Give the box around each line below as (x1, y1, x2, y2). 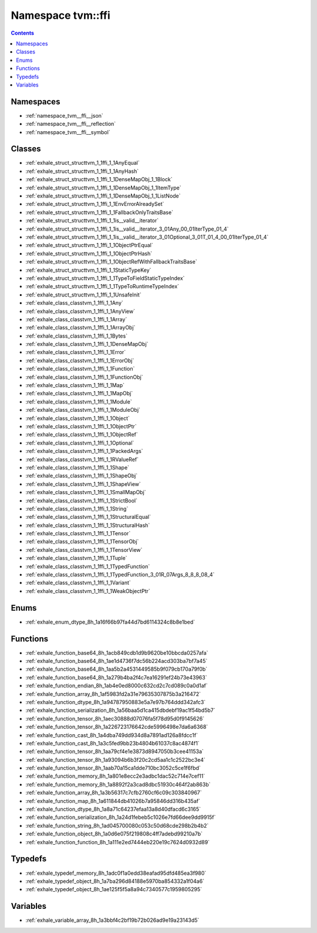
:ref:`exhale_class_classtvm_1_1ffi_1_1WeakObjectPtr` (25, 587, 151, 594)
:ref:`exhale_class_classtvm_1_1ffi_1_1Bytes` (25, 332, 128, 339)
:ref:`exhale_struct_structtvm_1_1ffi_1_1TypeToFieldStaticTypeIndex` (25, 274, 185, 282)
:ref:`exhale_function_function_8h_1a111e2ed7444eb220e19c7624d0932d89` (25, 838, 210, 845)
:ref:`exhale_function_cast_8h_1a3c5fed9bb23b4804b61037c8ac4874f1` (25, 739, 200, 747)
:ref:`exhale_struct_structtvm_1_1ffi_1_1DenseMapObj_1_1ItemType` (25, 184, 181, 191)
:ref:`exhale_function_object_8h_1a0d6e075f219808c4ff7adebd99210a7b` (25, 830, 203, 838)
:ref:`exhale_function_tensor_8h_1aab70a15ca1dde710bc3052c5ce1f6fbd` (25, 765, 201, 772)
